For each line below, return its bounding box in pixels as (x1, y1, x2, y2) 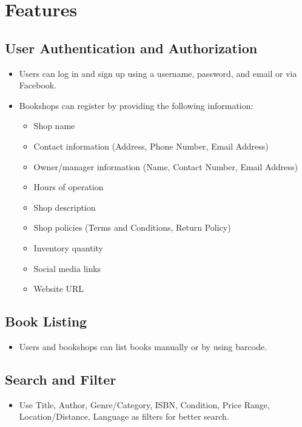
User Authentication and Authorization (5, 38, 258, 57)
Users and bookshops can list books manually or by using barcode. (19, 340, 267, 353)
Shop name (33, 119, 75, 132)
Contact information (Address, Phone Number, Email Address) (33, 139, 269, 152)
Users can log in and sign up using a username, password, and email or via (19, 67, 297, 79)
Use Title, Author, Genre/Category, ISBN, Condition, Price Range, (19, 398, 270, 411)
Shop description (33, 200, 96, 213)
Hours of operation (33, 180, 104, 193)
